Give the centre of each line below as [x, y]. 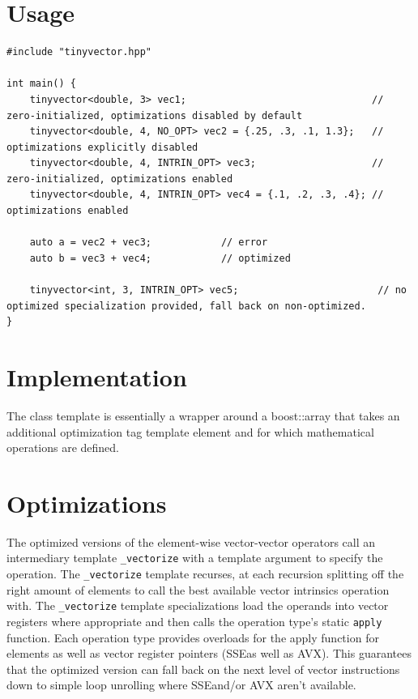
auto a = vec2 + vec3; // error [149, 243]
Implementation [97, 377]
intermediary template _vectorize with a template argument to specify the [195, 558]
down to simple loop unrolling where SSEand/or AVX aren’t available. [181, 685]
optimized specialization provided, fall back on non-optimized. [186, 306]
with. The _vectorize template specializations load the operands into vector [198, 605]
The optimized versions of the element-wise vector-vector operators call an [191, 541]
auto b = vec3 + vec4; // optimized [160, 258]
